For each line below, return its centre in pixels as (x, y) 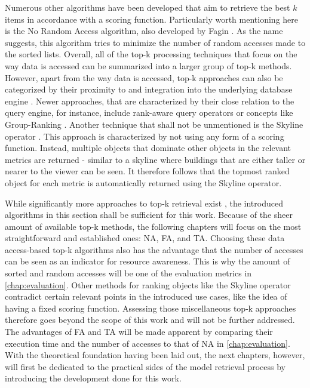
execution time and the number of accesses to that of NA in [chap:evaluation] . (148, 343)
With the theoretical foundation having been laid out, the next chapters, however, (155, 355)
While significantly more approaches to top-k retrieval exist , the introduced (144, 203)
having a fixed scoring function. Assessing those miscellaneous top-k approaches (151, 308)
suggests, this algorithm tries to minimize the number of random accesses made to (155, 42)
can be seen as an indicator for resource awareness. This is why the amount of (148, 261)
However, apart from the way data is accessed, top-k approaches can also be (144, 77)
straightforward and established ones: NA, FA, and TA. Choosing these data (145, 238)
